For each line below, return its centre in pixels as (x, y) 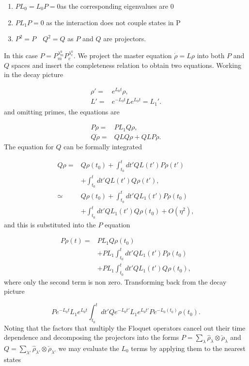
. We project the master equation (123, 56)
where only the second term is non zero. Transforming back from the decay (115, 281)
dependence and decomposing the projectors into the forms (92, 337)
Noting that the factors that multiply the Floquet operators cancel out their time (125, 327)
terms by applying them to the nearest (188, 348)
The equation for (29, 147)
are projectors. (125, 39)
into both (211, 56)
